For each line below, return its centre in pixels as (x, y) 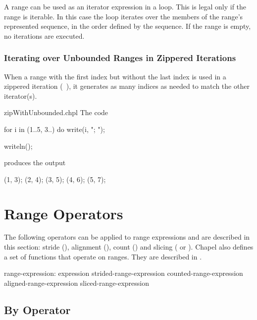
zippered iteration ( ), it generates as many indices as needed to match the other (127, 86)
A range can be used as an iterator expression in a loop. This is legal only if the (125, 6)
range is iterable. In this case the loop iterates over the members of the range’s (124, 16)
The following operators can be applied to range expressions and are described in (127, 237)
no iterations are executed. (44, 35)
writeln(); (18, 146)
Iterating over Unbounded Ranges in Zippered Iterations (120, 58)
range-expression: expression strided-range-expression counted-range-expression (124, 273)
